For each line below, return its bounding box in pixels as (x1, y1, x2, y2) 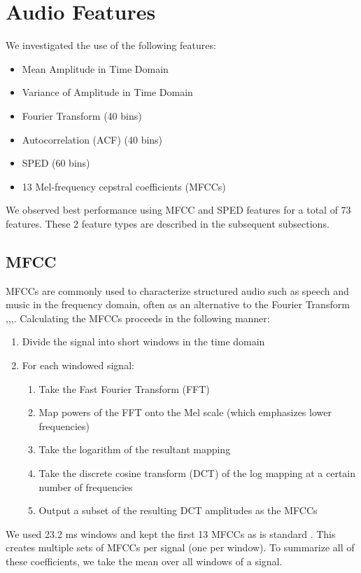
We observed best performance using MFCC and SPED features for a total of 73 (6, 202, 351, 217)
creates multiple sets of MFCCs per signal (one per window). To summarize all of (6, 540, 355, 555)
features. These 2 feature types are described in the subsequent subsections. (6, 216, 330, 230)
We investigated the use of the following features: (6, 38, 216, 53)
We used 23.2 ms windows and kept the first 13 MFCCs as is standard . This (6, 526, 336, 541)
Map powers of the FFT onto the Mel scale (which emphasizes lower (38, 405, 332, 420)
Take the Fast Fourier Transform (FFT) (38, 381, 210, 396)
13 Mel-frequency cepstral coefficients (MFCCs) (22, 179, 226, 193)
